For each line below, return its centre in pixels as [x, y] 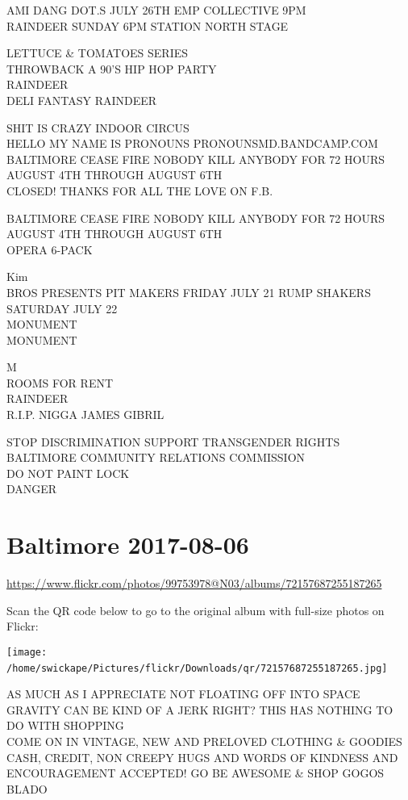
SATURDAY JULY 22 [62, 308]
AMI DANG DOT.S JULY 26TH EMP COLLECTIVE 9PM [156, 10]
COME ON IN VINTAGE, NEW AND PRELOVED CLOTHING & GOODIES [204, 741]
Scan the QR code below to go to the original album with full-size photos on [196, 610]
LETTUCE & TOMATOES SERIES [98, 53]
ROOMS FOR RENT [60, 382]
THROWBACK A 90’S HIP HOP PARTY [112, 68]
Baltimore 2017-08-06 [128, 545]
